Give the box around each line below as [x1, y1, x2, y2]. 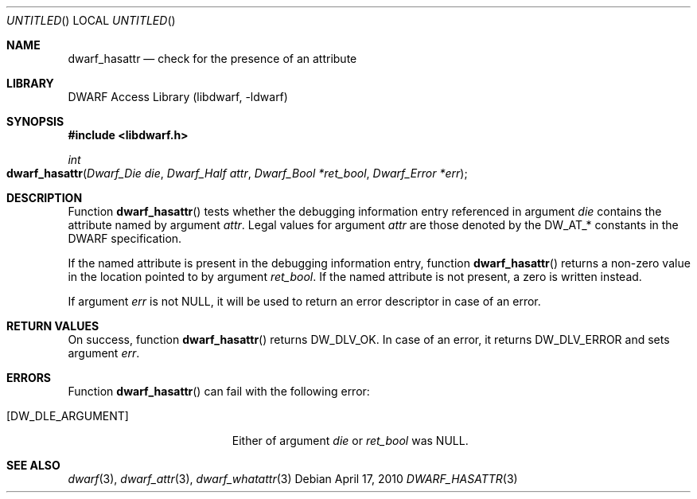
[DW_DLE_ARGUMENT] [6, 409, 129, 423]
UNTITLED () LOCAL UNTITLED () [6, 14, 176, 27]
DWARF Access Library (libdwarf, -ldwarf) [68, 90, 288, 103]
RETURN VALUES [6, 319, 99, 333]
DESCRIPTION [6, 191, 83, 205]
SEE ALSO [6, 458, 60, 472]
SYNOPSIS [6, 115, 64, 128]
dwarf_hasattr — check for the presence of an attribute [68, 52, 357, 65]
